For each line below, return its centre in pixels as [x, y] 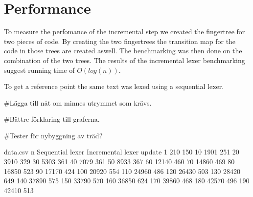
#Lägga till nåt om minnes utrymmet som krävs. [78, 102]
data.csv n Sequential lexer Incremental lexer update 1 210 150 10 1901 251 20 [122, 152]
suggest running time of [39, 70]
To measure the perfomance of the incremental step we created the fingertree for [125, 32]
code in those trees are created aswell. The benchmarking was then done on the [123, 51]
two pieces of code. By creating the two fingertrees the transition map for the [120, 41]
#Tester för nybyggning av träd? [53, 135]
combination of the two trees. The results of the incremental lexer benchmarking [125, 60]
